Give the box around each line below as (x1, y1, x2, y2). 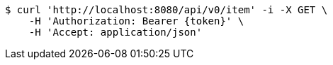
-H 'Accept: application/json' (28, 27, 203, 38)
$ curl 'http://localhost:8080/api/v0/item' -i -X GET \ (5, 4, 328, 15)
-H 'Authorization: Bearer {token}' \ (28, 15, 244, 27)
